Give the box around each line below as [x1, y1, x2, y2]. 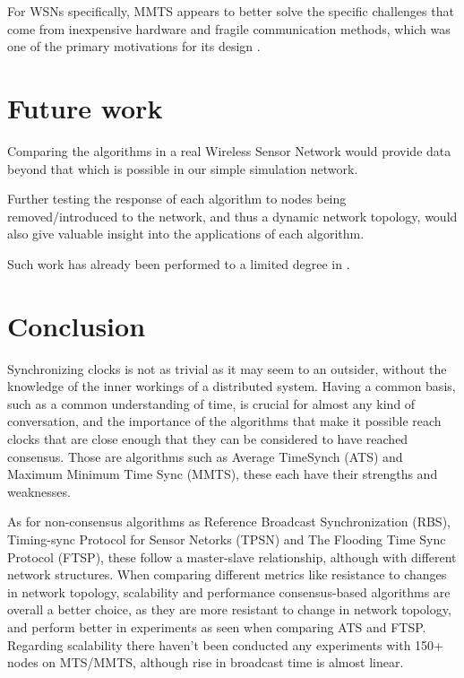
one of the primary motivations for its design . [7, 37, 261, 56]
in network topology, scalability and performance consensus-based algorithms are [7, 582, 451, 601]
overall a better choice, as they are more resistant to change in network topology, [7, 600, 451, 619]
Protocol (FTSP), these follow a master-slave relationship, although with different [7, 547, 457, 566]
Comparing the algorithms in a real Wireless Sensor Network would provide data [7, 141, 451, 160]
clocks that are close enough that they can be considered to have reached [7, 429, 408, 448]
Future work [7, 89, 163, 126]
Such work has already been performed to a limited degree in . [7, 254, 350, 273]
